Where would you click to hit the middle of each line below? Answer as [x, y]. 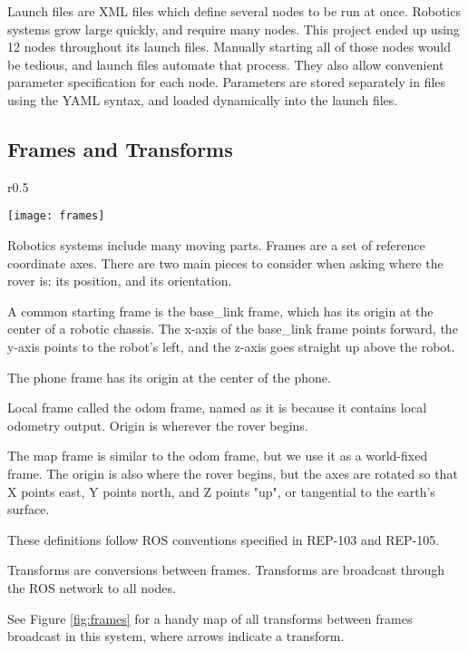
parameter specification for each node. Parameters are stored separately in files [227, 82]
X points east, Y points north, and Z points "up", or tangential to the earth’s [221, 491]
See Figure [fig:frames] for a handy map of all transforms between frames [210, 618]
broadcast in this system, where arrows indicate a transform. [176, 636]
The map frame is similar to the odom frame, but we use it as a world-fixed [218, 456]
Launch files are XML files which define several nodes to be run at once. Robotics [234, 11]
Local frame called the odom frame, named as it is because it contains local [217, 408]
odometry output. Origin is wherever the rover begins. [158, 425]
